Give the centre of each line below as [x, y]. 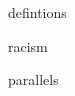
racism [28, 45]
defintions [37, 12]
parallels [33, 79]
